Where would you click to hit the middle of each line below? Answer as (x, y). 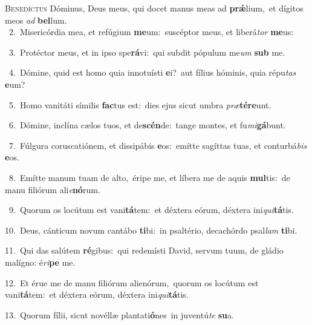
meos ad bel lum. (36, 20)
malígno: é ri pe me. (40, 262)
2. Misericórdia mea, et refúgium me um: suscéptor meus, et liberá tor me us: (151, 32)
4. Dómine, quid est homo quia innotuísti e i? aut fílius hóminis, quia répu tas (152, 72)
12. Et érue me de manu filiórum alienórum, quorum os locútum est (132, 282)
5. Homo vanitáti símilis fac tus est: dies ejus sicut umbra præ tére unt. (140, 104)
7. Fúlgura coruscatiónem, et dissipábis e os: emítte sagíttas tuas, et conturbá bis (158, 145)
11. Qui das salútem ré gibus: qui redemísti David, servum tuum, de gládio (144, 250)
